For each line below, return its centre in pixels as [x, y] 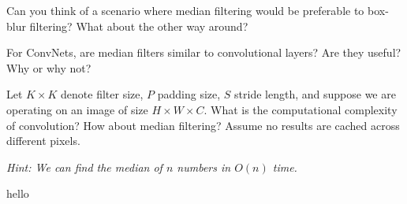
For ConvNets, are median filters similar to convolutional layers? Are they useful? [204, 52]
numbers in [204, 167]
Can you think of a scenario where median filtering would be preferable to [185, 10]
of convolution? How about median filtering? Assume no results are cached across [203, 125]
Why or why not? [49, 67]
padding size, [189, 94]
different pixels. [43, 141]
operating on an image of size [77, 109]
